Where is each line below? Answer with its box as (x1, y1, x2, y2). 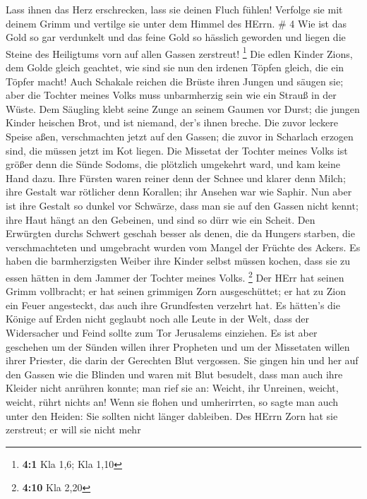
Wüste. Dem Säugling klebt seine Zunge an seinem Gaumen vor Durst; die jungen (6, 101, 360, 116)
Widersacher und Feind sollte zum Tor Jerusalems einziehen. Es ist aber (6, 325, 318, 339)
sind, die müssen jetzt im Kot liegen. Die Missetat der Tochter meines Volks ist (6, 143, 348, 157)
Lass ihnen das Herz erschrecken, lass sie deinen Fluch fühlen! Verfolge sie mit (6, 2, 343, 16)
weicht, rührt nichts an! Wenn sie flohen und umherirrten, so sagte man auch (6, 394, 339, 409)
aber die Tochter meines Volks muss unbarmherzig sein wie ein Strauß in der (6, 88, 337, 102)
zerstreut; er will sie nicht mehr (6, 422, 141, 437)
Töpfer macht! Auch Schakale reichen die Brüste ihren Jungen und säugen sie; (6, 73, 344, 88)
